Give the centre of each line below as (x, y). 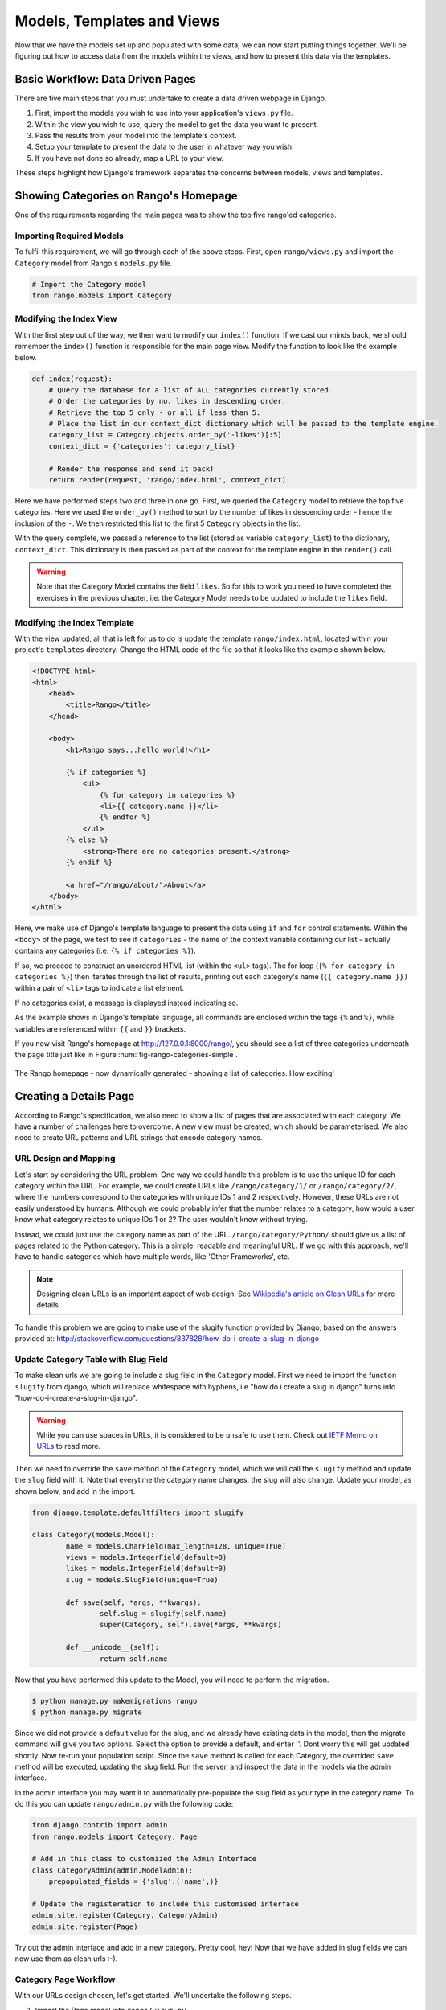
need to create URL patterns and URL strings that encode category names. (139, 1138)
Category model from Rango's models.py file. (94, 263)
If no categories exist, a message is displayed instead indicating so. (127, 1003)
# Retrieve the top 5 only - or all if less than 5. (155, 412)
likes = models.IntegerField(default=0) (146, 1569)
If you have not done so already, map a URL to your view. (129, 158)
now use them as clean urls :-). (66, 1959)
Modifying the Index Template (75, 622)
